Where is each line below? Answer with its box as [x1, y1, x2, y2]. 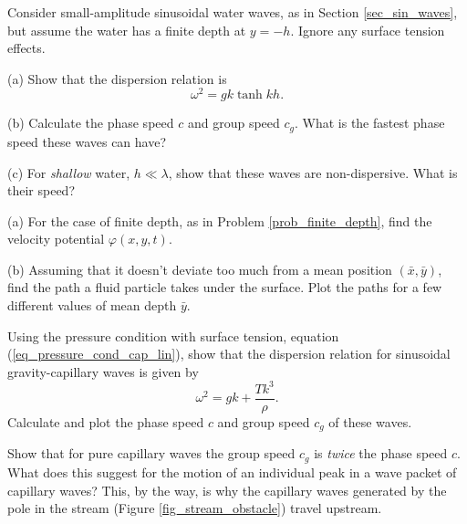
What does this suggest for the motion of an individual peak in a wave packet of [7, 462, 457, 481]
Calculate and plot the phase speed [7, 413, 204, 431]
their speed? [7, 181, 76, 200]
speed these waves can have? [7, 131, 167, 151]
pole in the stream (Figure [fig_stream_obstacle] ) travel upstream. [7, 498, 382, 518]
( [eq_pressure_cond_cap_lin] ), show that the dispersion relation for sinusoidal [7, 344, 451, 363]
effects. [7, 38, 46, 58]
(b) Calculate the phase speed [7, 113, 174, 132]
